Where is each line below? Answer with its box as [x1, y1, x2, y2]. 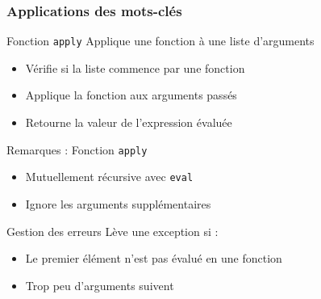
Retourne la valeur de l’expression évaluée [25, 114, 232, 131]
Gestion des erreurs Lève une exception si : [6, 222, 219, 239]
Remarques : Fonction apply [6, 141, 148, 158]
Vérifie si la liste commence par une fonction [25, 59, 245, 76]
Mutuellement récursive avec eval [25, 168, 194, 185]
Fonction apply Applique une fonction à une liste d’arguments [6, 32, 315, 49]
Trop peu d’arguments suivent [25, 276, 174, 293]
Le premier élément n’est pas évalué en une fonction [25, 250, 282, 267]
